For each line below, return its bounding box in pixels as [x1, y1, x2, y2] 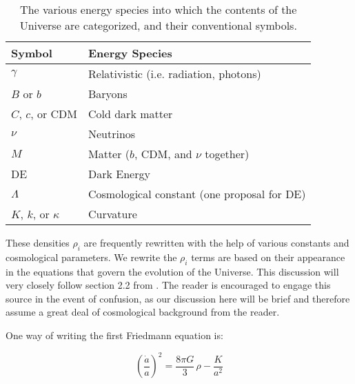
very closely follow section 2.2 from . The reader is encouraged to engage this [6, 278, 331, 292]
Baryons [88, 86, 128, 102]
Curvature [88, 206, 137, 222]
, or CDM [30, 106, 77, 122]
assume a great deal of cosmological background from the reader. [6, 305, 280, 319]
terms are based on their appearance [191, 249, 345, 264]
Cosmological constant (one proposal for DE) [88, 186, 306, 202]
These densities [6, 236, 70, 249]
